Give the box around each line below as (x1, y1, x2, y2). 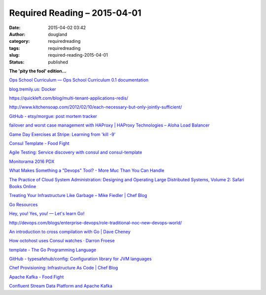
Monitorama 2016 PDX (9, 158, 55, 164)
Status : (9, 59, 25, 65)
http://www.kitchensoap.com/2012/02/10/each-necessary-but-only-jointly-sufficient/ (9, 104, 182, 110)
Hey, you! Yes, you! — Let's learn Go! (9, 211, 85, 217)
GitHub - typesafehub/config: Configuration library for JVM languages (9, 256, 152, 262)
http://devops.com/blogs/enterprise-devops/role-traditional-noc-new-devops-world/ (9, 220, 182, 226)
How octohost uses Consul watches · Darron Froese (9, 238, 115, 244)
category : (9, 38, 30, 44)
